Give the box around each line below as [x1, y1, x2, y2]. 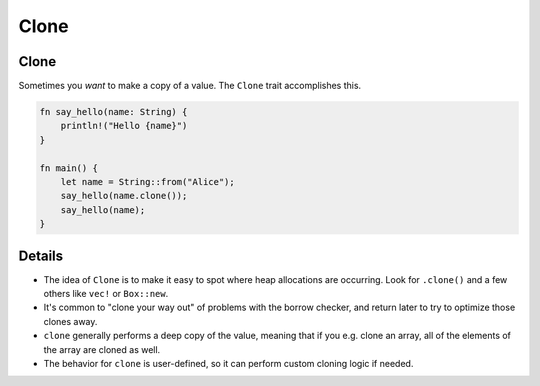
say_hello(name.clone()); [60, 190, 188, 202]
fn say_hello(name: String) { [39, 106, 188, 118]
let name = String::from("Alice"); [60, 176, 235, 187]
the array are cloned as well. [43, 343, 161, 355]
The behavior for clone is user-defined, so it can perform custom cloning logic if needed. [43, 358, 414, 370]
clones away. [43, 315, 98, 327]
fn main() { [39, 162, 99, 174]
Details [18, 247, 64, 264]
